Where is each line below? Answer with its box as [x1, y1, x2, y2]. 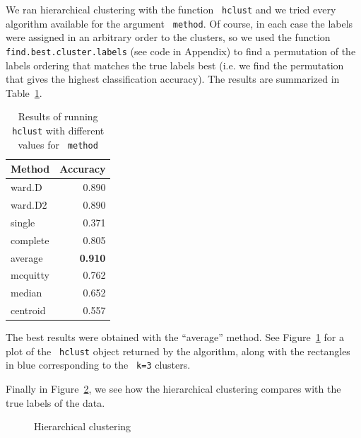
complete [11, 232, 49, 247]
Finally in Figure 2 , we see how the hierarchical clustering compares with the [6, 381, 341, 396]
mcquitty [11, 267, 49, 282]
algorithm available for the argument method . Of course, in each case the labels [6, 16, 353, 30]
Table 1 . [6, 85, 42, 100]
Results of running [18, 109, 98, 124]
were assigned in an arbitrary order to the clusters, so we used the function [6, 30, 331, 45]
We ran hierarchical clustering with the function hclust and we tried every [6, 2, 336, 16]
